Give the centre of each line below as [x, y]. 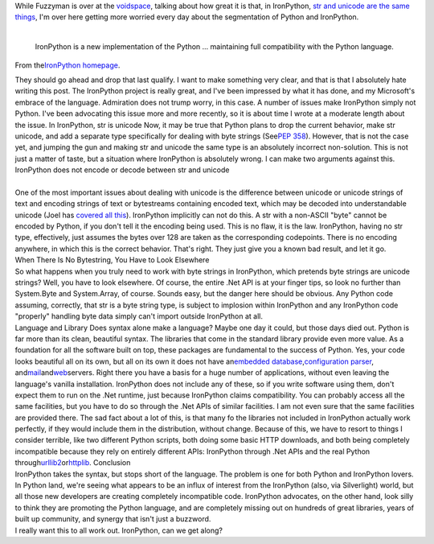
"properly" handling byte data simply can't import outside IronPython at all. [139, 316]
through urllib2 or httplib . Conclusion [73, 463]
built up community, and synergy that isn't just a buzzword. [113, 519]
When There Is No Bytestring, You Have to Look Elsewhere [112, 260]
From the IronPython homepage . [68, 65]
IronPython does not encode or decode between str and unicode [122, 170]
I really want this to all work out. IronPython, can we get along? [119, 530]
